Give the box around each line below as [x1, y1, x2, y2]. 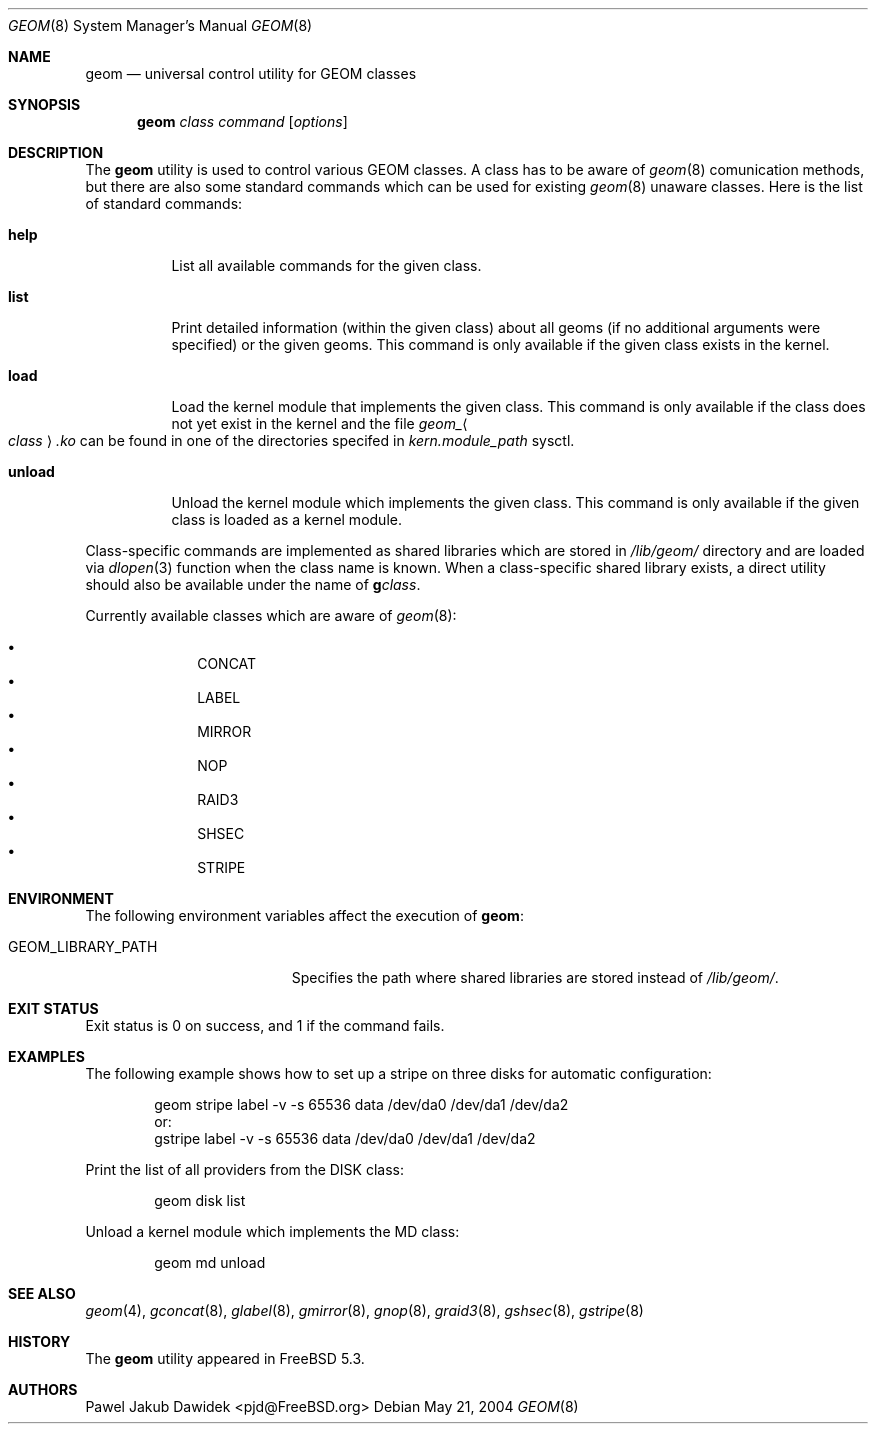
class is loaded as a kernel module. [171, 511, 402, 528]
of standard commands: [85, 195, 243, 212]
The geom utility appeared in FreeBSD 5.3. [85, 1350, 365, 1367]
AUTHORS [8, 1381, 78, 1398]
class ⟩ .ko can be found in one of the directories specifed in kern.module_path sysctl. [8, 432, 575, 449]
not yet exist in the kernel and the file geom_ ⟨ [171, 415, 468, 432]
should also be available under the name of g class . [85, 576, 421, 593]
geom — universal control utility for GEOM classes [85, 65, 417, 82]
